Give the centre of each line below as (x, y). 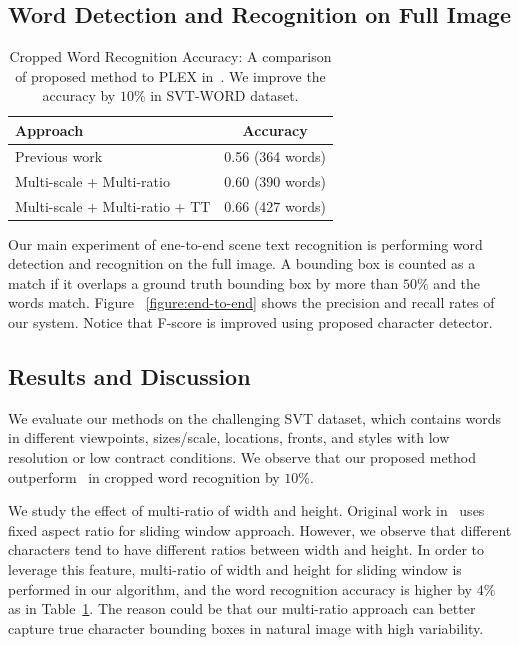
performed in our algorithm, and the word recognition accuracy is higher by (240, 588)
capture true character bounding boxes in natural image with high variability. (246, 627)
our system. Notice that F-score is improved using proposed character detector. (250, 321)
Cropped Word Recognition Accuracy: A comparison (170, 56)
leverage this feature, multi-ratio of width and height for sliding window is (235, 568)
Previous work (59, 155)
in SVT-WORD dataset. (224, 95)
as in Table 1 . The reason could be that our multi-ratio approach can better (242, 608)
